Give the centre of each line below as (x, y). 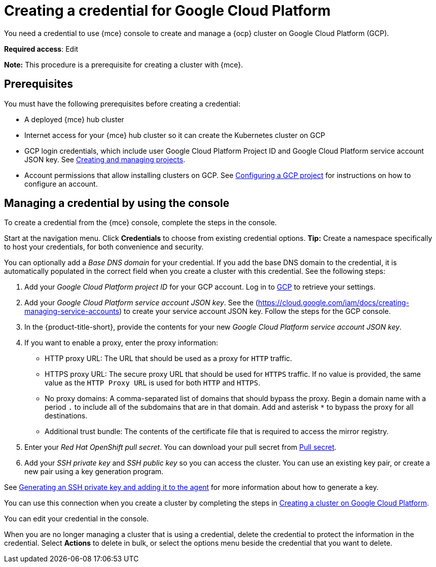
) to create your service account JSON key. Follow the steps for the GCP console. (255, 311)
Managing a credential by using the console (117, 203)
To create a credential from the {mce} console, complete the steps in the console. (140, 223)
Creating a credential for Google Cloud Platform (168, 11)
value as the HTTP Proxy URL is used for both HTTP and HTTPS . (153, 383)
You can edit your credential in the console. (77, 519)
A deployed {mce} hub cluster (74, 119)
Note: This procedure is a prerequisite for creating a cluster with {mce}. (124, 64)
